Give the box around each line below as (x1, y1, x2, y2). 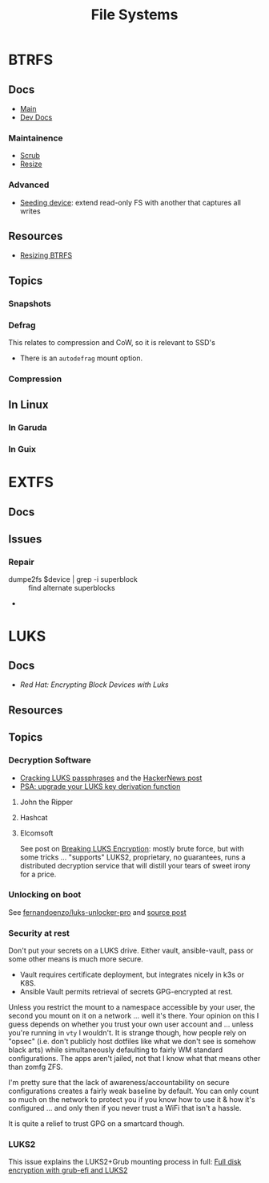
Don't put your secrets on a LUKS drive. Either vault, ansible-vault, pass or (8, 945, 254, 956)
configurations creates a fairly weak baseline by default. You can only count (8, 1086, 259, 1096)
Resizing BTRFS (19, 250, 73, 260)
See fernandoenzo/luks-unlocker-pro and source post (8, 907, 187, 917)
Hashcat (19, 812, 48, 822)
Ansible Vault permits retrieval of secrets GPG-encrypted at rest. (19, 987, 234, 997)
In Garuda (8, 422, 48, 433)
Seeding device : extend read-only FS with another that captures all (19, 197, 242, 207)
